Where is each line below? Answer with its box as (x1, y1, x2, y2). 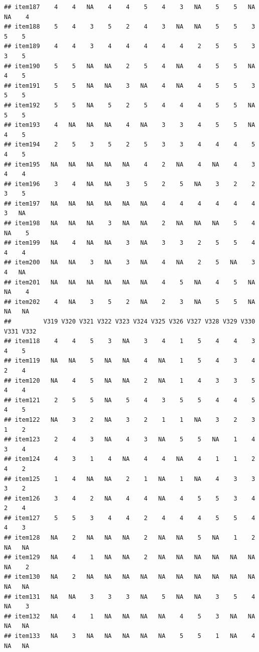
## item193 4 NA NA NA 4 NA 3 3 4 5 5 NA (4, 121, 255, 129)
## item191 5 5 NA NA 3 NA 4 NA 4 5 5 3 (4, 82, 255, 89)
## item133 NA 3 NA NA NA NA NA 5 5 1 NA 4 (4, 632, 255, 639)
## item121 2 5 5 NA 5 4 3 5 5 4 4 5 (4, 396, 255, 404)
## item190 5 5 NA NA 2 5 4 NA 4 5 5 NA (4, 62, 255, 70)
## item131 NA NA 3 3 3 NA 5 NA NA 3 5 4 (4, 593, 255, 600)
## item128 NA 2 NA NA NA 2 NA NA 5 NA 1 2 (4, 534, 255, 542)
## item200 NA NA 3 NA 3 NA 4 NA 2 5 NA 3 (4, 259, 255, 266)
